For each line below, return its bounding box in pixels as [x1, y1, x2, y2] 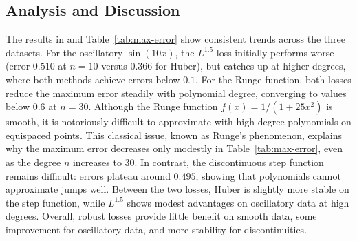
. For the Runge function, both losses [195, 72, 351, 86]
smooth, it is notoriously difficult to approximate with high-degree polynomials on [6, 114, 351, 129]
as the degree [6, 154, 61, 169]
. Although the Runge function [88, 99, 218, 114]
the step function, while [6, 195, 105, 209]
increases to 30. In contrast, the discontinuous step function [72, 154, 324, 169]
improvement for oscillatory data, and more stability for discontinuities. [6, 222, 307, 236]
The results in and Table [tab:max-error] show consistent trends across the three [6, 32, 345, 46]
